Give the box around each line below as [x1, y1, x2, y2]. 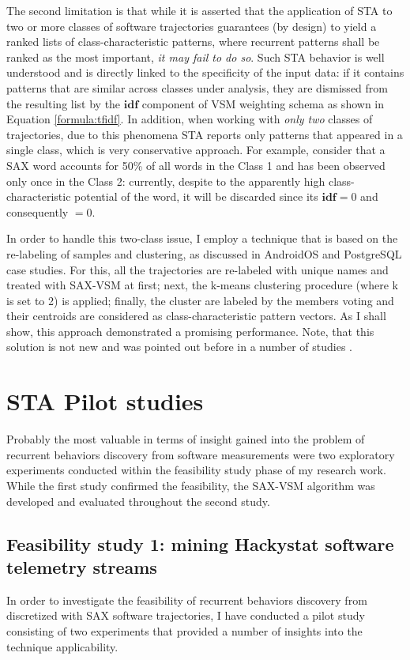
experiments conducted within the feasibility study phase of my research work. [6, 462, 386, 478]
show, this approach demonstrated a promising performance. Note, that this [6, 322, 374, 339]
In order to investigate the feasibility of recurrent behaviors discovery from [6, 591, 367, 608]
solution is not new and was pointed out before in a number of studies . [6, 338, 352, 355]
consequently [6, 203, 69, 220]
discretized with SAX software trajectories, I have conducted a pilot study [6, 607, 365, 624]
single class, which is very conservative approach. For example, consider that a [6, 141, 386, 158]
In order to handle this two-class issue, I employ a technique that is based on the [6, 230, 398, 247]
